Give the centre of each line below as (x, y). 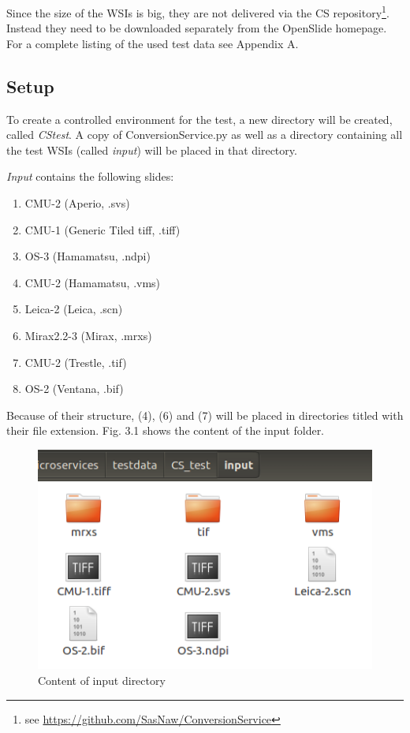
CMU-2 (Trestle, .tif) (76, 362)
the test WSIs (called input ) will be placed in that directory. (152, 150)
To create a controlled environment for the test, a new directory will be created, (199, 119)
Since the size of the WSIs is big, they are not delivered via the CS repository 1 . (198, 11)
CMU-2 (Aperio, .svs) (77, 203)
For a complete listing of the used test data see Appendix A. (153, 43)
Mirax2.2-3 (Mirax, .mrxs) (88, 335)
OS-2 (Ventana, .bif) (74, 389)
